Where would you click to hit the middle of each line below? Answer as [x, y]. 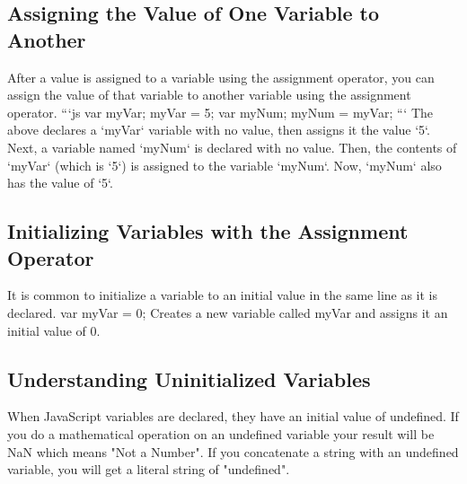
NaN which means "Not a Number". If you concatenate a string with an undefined [233, 451]
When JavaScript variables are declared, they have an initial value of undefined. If [233, 416]
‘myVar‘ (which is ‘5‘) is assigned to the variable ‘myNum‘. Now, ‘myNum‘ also [225, 165]
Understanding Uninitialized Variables [189, 378]
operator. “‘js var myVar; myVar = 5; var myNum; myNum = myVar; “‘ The [220, 112]
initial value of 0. [54, 330]
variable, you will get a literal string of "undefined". [149, 469]
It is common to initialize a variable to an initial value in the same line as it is [223, 295]
